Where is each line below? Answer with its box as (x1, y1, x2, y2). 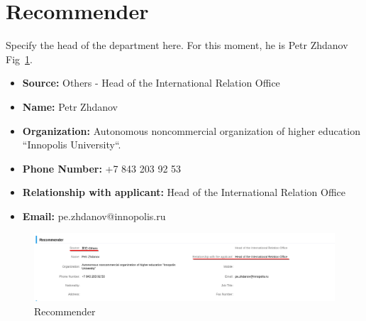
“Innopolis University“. (22, 137, 121, 152)
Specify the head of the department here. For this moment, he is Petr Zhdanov (6, 38, 348, 53)
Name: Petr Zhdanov (22, 99, 118, 114)
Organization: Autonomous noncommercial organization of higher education (22, 123, 360, 138)
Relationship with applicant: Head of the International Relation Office (22, 185, 345, 200)
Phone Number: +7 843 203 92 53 (22, 160, 182, 175)
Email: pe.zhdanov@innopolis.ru (22, 208, 166, 223)
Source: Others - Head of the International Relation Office (22, 75, 280, 90)
